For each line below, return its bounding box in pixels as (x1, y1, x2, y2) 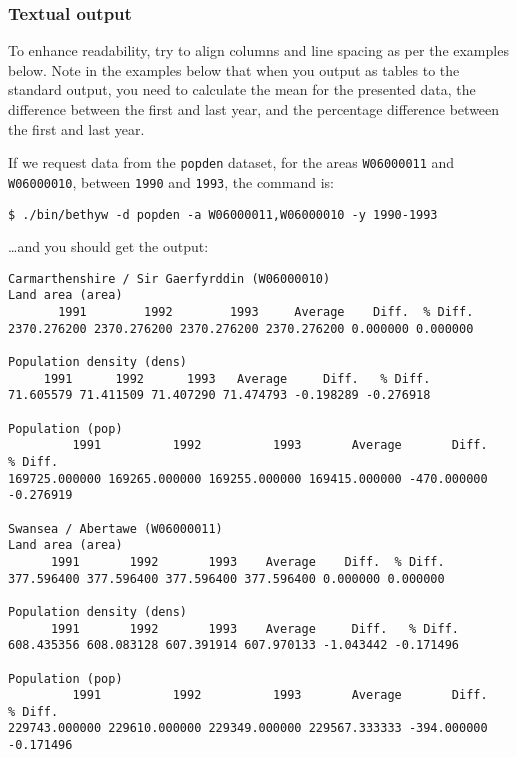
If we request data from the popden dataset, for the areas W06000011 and (8, 152, 455, 173)
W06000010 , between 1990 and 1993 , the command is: (8, 171, 334, 192)
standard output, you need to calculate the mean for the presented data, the (8, 79, 476, 100)
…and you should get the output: (8, 236, 209, 257)
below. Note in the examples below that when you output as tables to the (8, 59, 460, 80)
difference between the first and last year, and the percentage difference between (8, 99, 500, 119)
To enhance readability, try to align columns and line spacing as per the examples (8, 40, 509, 61)
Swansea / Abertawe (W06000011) (8, 521, 223, 536)
